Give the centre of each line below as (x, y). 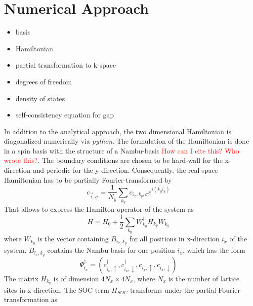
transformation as (31, 299)
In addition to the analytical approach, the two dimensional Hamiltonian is (118, 131)
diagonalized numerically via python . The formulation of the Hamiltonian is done (126, 141)
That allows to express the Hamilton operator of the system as (99, 209)
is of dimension (76, 278)
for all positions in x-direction (174, 239)
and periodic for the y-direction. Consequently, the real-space (125, 170)
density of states (40, 98)
